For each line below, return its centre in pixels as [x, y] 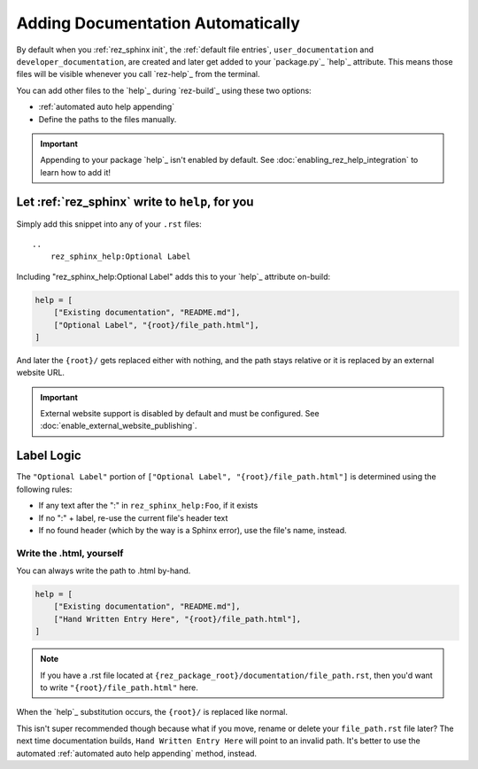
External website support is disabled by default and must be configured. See [180, 414]
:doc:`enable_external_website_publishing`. [119, 426]
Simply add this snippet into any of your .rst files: [109, 224]
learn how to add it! [75, 172]
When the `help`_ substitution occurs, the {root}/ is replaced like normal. [152, 712]
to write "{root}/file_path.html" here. [119, 687]
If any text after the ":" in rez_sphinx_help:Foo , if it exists [148, 506]
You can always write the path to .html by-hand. [104, 571]
